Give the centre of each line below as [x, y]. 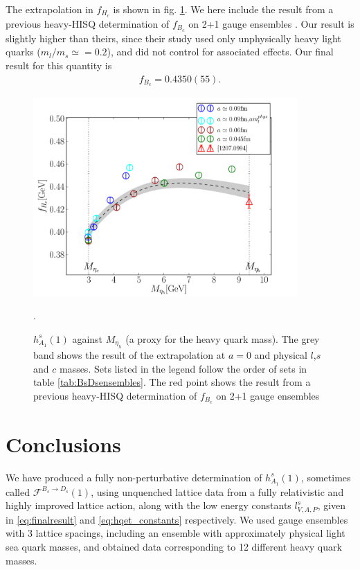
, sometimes [326, 477]
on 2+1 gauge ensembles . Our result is [271, 23]
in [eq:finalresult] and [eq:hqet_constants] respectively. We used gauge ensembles [177, 519]
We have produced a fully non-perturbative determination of [134, 477]
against [88, 338]
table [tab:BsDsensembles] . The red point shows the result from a [172, 382]
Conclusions [63, 444]
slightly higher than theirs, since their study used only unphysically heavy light [173, 38]
